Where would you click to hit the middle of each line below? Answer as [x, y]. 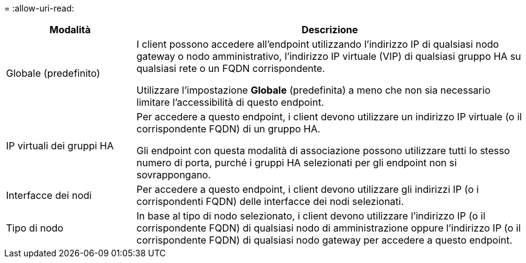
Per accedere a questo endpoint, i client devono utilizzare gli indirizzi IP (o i [307, 189]
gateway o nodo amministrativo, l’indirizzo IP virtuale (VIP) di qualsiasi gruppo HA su [329, 56]
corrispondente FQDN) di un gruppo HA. [228, 129]
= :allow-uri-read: [39, 8]
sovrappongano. [174, 175]
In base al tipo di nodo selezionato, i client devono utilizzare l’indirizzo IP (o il [311, 216]
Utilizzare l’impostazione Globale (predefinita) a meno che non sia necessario [314, 90]
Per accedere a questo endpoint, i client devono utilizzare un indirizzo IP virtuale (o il [329, 117]
